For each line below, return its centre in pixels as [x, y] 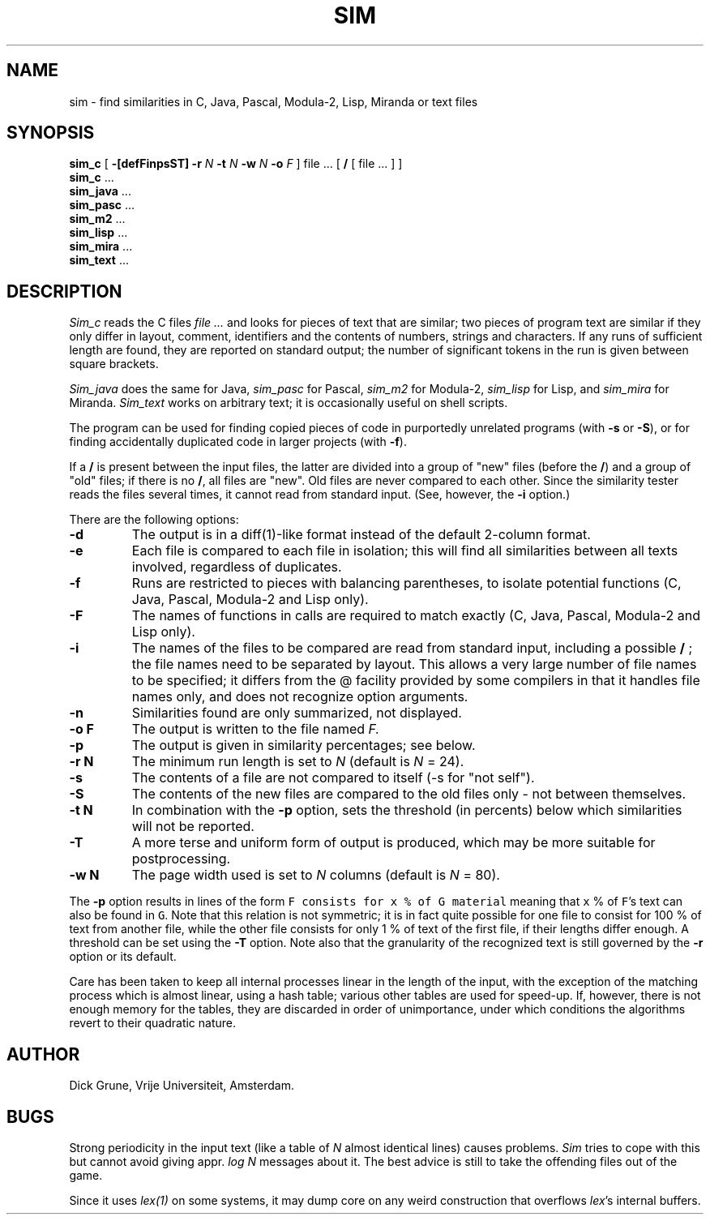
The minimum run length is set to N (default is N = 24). [298, 762]
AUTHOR [43, 1054]
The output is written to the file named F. [256, 729]
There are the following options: [154, 520]
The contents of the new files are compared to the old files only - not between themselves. [409, 794]
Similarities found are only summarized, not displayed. [297, 713]
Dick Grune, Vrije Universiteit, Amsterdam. [182, 1086]
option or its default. [123, 957]
